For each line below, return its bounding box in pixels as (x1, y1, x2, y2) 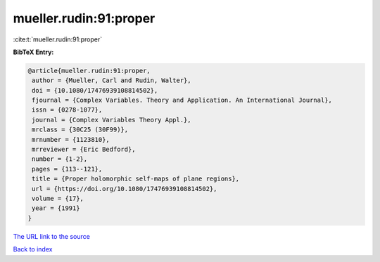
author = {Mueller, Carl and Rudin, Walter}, (32, 77, 191, 84)
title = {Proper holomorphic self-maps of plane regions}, (32, 175, 240, 183)
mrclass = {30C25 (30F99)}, (32, 126, 129, 133)
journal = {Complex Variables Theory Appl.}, (32, 116, 191, 124)
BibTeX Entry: (13, 48, 54, 56)
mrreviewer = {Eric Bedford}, (32, 145, 137, 154)
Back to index (13, 245, 53, 254)
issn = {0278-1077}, (32, 106, 103, 114)
